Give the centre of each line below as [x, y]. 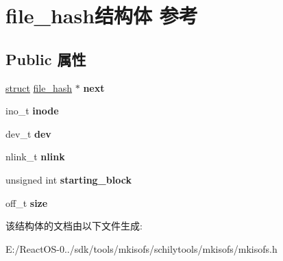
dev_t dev [28, 133]
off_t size [27, 202]
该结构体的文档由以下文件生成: [74, 226]
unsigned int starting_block [69, 179]
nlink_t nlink [35, 157]
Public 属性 [46, 59]
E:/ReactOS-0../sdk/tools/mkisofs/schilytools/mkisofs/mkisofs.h [141, 248]
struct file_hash [39, 87]
